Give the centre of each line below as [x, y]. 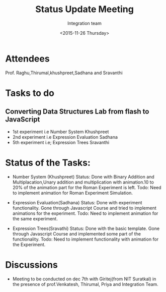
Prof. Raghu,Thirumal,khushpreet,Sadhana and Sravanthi [64, 73]
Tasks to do [30, 93]
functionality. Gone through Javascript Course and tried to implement [85, 208]
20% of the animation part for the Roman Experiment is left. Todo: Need [87, 187]
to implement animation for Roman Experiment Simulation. [73, 193]
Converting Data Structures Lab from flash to [77, 112]
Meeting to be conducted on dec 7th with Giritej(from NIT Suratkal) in [84, 279]
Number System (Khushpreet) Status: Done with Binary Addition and [83, 177]
